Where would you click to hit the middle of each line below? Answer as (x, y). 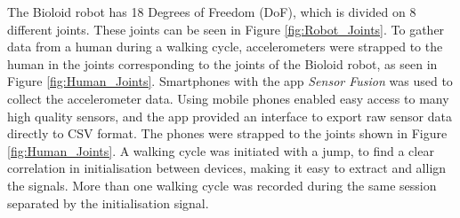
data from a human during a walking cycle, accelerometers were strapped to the (225, 47)
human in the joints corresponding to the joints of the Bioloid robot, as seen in (222, 63)
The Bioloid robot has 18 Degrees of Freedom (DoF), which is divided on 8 (212, 12)
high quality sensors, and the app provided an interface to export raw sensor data (230, 116)
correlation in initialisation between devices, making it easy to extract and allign (227, 168)
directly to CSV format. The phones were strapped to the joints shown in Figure (227, 133)
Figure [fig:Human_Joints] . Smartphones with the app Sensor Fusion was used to (230, 81)
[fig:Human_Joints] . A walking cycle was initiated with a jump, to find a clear (221, 150)
